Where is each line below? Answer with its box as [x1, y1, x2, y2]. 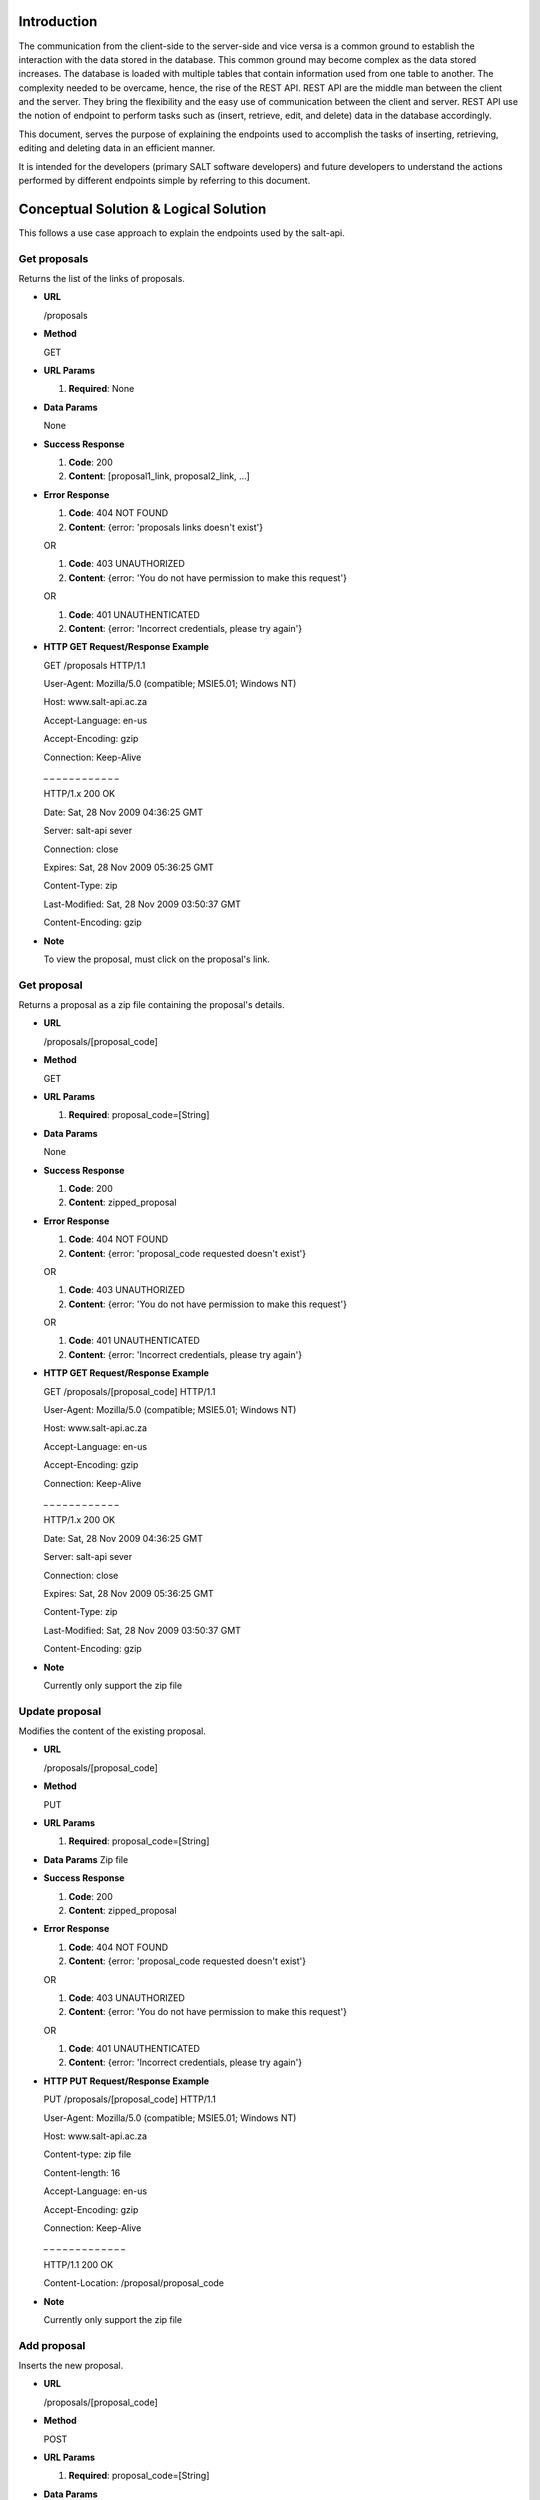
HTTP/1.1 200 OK [43, 2258, 114, 2270]
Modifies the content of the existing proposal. [18, 1725, 207, 1737]
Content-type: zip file [43, 2148, 132, 2160]
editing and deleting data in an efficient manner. [18, 142, 216, 154]
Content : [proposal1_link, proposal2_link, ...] [68, 470, 250, 482]
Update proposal [18, 1704, 102, 1718]
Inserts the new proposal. [18, 2360, 124, 2372]
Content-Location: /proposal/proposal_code [43, 2277, 225, 2289]
